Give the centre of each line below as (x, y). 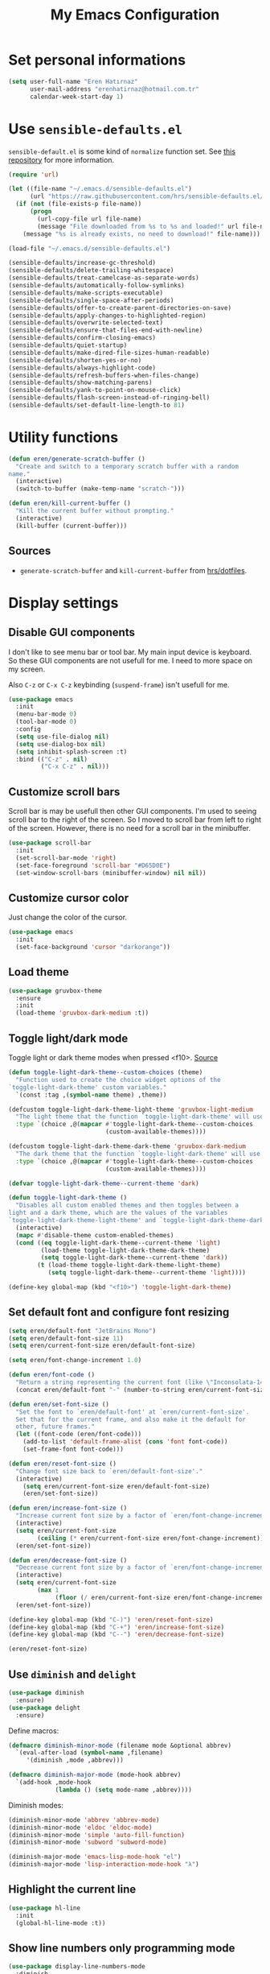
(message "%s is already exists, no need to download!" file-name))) (142, 234)
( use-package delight (45, 1708)
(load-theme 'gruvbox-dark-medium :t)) (82, 1013)
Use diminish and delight (72, 1674)
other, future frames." (55, 1427)
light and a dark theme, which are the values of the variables (118, 1213)
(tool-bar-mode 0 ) (47, 722)
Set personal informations (97, 60)
